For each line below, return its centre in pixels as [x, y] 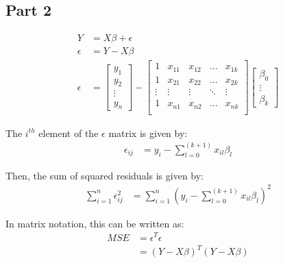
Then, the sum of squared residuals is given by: [105, 175]
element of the [69, 133]
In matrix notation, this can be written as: [95, 223]
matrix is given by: [148, 133]
